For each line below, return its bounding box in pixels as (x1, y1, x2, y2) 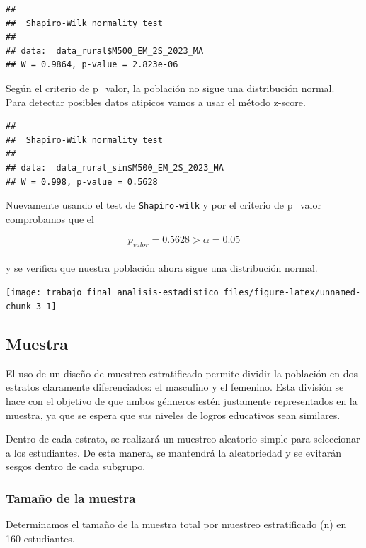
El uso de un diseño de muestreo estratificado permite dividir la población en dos (6, 365, 358, 380)
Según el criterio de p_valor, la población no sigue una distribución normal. (6, 80, 335, 95)
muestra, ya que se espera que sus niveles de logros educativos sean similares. (6, 407, 341, 422)
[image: (6, 287, 42, 298)
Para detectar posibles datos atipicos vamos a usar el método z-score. (6, 94, 306, 109)
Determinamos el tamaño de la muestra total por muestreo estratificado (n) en (6, 517, 347, 532)
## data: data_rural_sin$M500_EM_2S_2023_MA (6, 162, 224, 173)
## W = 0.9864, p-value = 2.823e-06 (6, 59, 178, 70)
